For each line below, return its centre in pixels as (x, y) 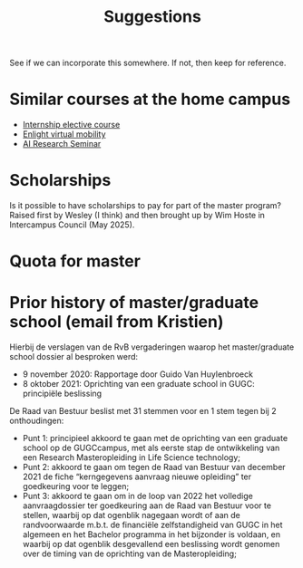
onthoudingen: (37, 421)
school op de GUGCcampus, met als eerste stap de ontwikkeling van (151, 448)
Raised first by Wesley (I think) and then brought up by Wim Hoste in (137, 216)
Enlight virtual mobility (64, 134)
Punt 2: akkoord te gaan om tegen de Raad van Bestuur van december (154, 467)
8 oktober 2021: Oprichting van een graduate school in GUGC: (139, 384)
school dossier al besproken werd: (74, 357)
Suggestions (152, 17)
